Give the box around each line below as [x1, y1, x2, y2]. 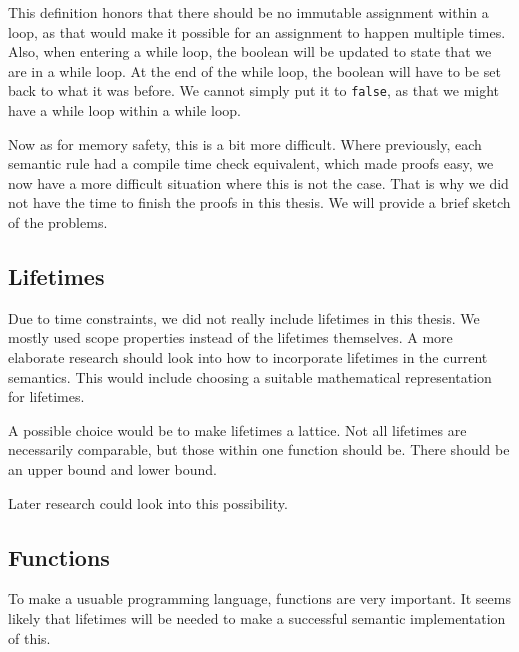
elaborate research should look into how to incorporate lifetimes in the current [8, 346, 488, 367]
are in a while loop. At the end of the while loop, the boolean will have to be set [8, 60, 501, 81]
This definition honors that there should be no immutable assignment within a [8, 2, 489, 22]
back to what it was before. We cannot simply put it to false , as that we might [8, 80, 500, 101]
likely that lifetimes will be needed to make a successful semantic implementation [8, 607, 506, 628]
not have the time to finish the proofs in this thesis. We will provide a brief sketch [8, 192, 511, 213]
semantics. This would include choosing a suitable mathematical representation [8, 366, 492, 387]
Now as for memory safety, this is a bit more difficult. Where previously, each [8, 133, 482, 154]
